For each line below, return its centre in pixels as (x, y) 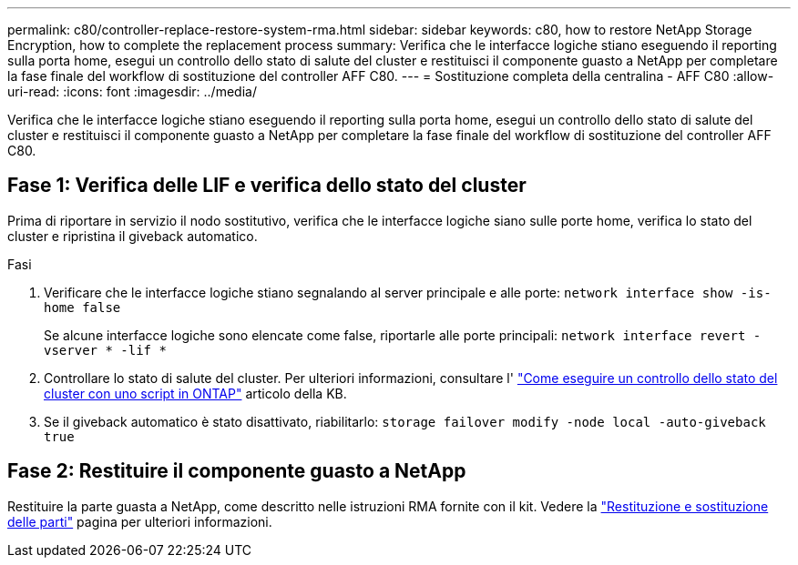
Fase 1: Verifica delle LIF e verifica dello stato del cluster (267, 186)
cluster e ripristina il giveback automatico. (133, 236)
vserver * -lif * (105, 350)
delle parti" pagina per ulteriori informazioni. (140, 521)
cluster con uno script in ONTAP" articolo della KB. (195, 393)
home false (82, 307)
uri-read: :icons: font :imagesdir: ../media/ (132, 91)
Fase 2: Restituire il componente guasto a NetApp (237, 471)
